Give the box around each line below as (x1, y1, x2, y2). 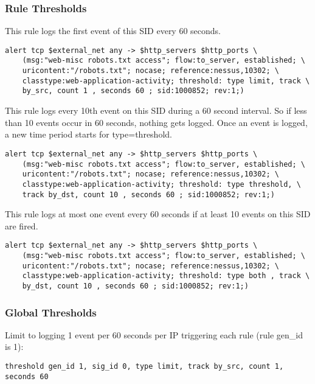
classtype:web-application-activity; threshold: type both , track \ (22, 271, 310, 281)
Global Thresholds (5, 304, 97, 319)
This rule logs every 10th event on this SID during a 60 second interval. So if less (5, 104, 307, 117)
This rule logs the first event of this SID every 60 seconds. (5, 24, 221, 37)
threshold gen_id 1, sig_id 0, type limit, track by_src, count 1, (5, 362, 284, 371)
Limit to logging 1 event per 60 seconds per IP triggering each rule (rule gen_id (5, 328, 303, 341)
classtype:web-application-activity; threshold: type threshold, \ (22, 180, 301, 189)
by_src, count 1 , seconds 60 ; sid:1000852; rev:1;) (22, 86, 244, 96)
